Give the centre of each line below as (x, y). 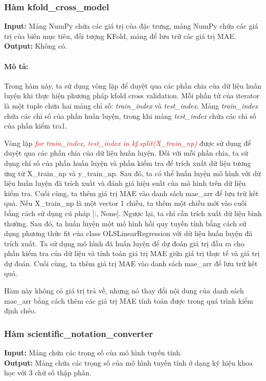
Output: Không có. (36, 46)
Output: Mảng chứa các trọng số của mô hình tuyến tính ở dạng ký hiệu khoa (128, 362)
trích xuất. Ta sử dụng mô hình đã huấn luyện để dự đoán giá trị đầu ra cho (124, 243)
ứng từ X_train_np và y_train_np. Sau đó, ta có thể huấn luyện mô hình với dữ (132, 173)
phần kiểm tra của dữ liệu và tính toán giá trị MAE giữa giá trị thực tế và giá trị (132, 253)
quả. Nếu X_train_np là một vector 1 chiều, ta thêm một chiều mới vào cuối (126, 203)
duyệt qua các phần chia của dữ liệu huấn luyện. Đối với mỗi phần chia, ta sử (126, 153)
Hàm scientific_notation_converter (79, 333)
